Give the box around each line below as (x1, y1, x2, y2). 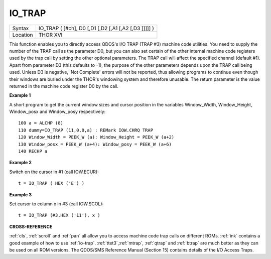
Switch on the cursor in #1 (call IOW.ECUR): (9, 169, 99, 175)
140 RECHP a (18, 149, 48, 154)
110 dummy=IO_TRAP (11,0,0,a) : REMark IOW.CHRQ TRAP (18, 127, 153, 133)
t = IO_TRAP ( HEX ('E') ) (18, 181, 85, 186)
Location (12, 31, 33, 38)
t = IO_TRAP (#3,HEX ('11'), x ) (18, 212, 100, 218)
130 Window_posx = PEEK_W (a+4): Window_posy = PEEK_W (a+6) (18, 141, 172, 147)
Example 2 (9, 160, 32, 166)
